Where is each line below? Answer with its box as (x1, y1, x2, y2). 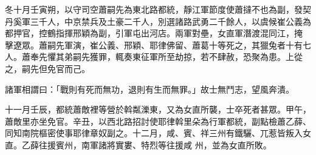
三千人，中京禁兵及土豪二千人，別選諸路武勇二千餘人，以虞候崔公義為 (30, 15, 311, 27)
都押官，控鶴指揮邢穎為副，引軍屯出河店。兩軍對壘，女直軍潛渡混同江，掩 (5, 27, 303, 39)
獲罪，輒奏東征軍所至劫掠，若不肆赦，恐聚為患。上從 (89, 50, 303, 63)
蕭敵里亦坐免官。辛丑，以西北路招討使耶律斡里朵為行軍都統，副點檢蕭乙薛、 (5, 114, 311, 127)
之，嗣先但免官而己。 (5, 62, 90, 74)
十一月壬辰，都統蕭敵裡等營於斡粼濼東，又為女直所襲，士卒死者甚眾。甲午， (5, 103, 311, 116)
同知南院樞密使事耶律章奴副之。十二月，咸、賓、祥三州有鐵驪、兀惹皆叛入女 (5, 127, 311, 139)
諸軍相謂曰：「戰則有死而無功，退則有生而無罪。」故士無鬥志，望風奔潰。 (5, 82, 294, 95)
